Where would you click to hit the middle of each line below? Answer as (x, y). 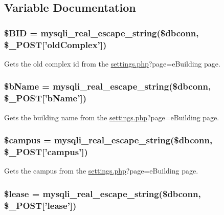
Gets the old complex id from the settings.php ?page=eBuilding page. (112, 63)
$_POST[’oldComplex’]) (55, 44)
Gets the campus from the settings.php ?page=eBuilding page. (101, 171)
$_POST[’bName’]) (45, 98)
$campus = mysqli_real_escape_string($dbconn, (108, 140)
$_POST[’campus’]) (46, 152)
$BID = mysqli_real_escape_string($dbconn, (102, 33)
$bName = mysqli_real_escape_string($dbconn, (108, 86)
